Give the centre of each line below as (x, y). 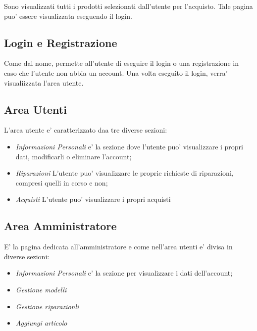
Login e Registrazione (61, 42)
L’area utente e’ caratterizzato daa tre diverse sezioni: (86, 130)
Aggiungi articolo (41, 323)
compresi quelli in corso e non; (62, 182)
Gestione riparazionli (47, 306)
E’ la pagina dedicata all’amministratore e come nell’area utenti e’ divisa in (118, 247)
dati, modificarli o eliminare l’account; (74, 156)
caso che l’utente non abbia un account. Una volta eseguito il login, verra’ (116, 72)
